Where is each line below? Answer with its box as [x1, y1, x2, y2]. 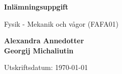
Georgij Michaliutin [4, 45, 74, 55]
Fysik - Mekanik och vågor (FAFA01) [4, 18, 118, 29]
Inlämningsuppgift [4, 2, 69, 12]
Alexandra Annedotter [4, 35, 84, 46]
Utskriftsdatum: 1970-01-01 [4, 62, 88, 72]
